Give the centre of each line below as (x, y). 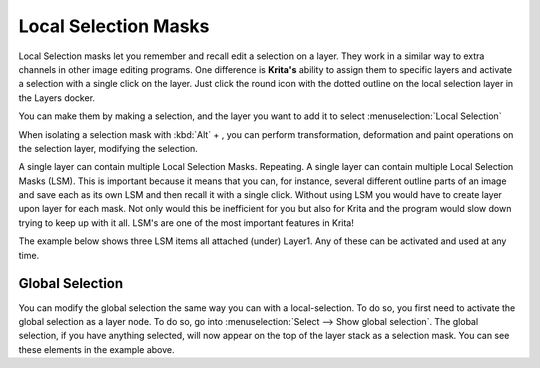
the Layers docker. (56, 97)
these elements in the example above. (96, 349)
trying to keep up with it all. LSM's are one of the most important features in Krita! (186, 222)
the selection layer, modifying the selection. (108, 148)
